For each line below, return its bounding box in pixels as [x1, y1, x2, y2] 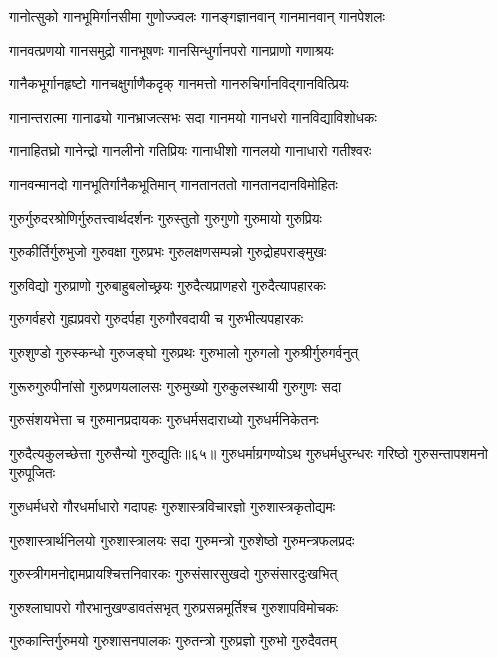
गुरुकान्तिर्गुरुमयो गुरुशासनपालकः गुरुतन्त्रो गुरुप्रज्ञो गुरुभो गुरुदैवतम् [9, 630, 337, 651]
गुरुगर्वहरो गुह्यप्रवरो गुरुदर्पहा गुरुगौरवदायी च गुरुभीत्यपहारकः [9, 308, 304, 329]
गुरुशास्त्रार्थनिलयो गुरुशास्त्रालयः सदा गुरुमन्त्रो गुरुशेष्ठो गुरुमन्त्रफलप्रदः [9, 529, 355, 550]
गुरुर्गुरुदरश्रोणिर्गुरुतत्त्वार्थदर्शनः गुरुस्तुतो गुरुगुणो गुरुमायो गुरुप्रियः [9, 207, 322, 228]
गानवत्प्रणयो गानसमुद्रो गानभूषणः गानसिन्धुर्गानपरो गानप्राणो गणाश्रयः [9, 39, 334, 60]
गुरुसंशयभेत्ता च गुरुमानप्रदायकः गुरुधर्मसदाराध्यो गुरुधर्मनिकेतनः [9, 409, 319, 430]
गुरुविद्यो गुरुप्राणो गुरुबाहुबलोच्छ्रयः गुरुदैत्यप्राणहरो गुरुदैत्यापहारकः [9, 274, 326, 295]
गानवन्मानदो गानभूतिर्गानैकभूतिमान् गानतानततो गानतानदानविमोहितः [9, 173, 338, 194]
